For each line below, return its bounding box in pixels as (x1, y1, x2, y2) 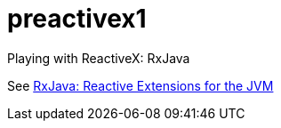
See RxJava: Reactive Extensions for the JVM (7, 77, 274, 93)
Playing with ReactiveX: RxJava (7, 50, 190, 66)
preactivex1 (7, 4, 147, 34)
